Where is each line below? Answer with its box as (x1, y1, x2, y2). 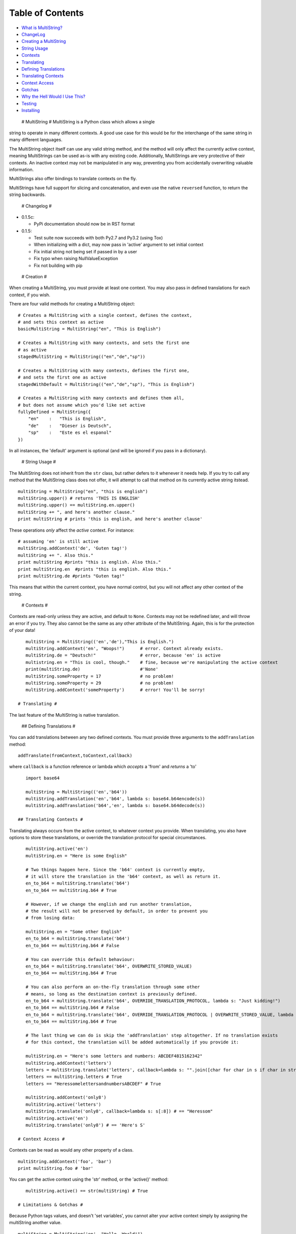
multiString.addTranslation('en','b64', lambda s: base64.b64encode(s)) (25, 796, 205, 802)
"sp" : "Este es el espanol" (28, 430, 112, 435)
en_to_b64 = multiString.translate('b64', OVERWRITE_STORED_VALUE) (25, 964, 192, 969)
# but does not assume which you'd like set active (18, 402, 146, 408)
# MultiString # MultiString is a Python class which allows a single (21, 118, 155, 124)
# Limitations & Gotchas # (18, 1202, 83, 1207)
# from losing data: (25, 915, 75, 921)
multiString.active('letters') (25, 1101, 101, 1107)
